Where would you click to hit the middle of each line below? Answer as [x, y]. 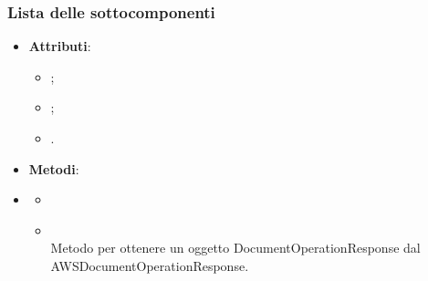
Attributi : [60, 46]
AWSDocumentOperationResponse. [150, 265]
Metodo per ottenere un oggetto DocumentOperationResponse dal [235, 248]
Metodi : [54, 168]
